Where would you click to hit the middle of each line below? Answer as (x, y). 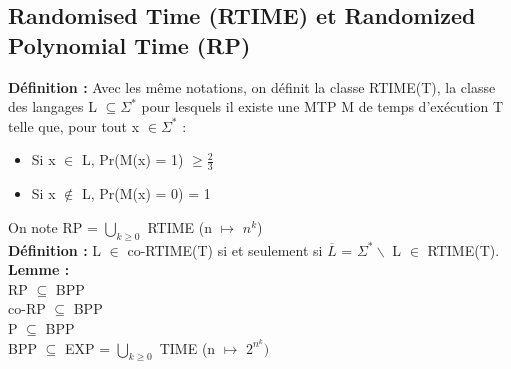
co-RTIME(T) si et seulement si (225, 249)
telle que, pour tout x (74, 125)
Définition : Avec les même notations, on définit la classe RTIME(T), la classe (252, 86)
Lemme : (39, 269)
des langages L (52, 106)
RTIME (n (180, 226)
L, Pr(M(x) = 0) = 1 (146, 193)
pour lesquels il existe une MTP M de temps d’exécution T (322, 106)
